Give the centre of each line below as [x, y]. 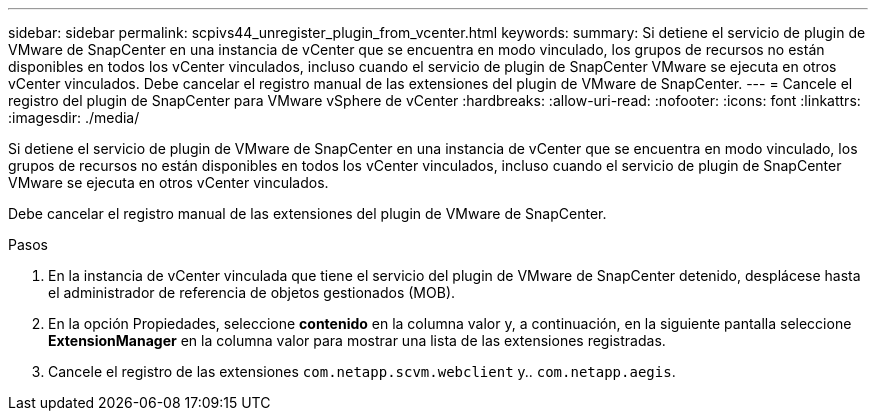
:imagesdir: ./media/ [74, 117]
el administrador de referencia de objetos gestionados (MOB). [252, 292]
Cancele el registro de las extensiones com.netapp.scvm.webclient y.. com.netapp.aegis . [362, 371]
